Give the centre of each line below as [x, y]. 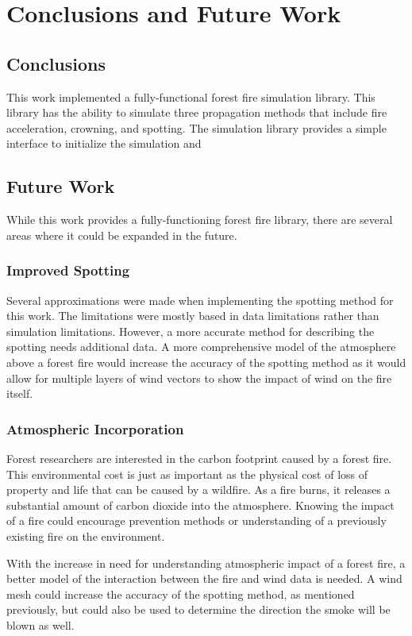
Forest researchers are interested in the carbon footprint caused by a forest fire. [199, 458]
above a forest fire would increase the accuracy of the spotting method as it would [206, 362]
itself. [20, 393]
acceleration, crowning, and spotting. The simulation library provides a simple [196, 127]
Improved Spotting [68, 270]
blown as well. [40, 624]
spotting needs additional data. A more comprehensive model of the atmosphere [201, 347]
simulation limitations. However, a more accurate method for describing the [191, 331]
